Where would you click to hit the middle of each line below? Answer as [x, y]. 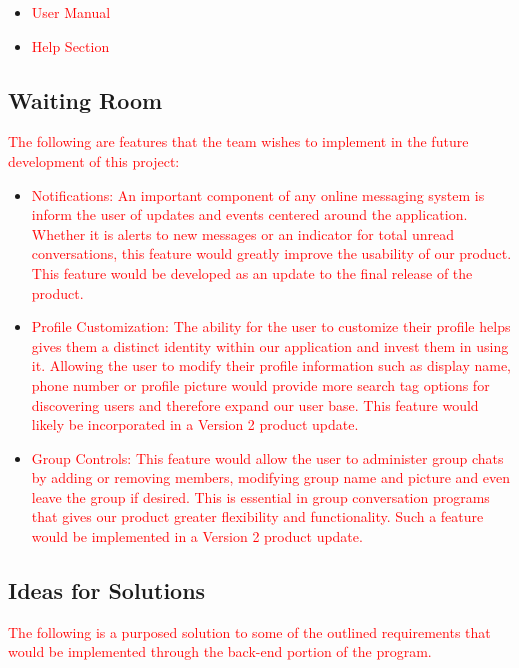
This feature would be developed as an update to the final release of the [252, 272]
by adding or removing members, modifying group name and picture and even [271, 477]
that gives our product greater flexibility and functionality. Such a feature [257, 516]
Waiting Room [85, 99]
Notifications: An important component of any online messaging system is [258, 194]
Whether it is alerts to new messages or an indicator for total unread [242, 233]
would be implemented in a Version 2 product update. [197, 536]
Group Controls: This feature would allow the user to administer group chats [267, 457]
